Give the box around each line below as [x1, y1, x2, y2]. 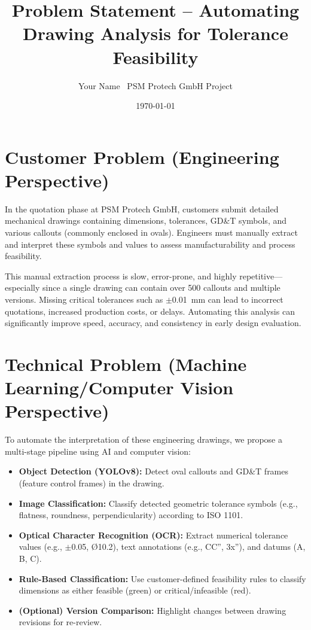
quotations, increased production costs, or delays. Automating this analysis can [5, 305, 295, 317]
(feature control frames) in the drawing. [19, 477, 164, 489]
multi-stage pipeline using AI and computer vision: [5, 445, 191, 457]
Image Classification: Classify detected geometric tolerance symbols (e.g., [19, 497, 298, 509]
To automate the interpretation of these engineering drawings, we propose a [5, 433, 282, 446]
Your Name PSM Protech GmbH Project [78, 79, 233, 92]
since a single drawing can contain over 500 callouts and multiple [42, 281, 280, 294]
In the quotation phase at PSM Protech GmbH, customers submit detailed [5, 202, 279, 215]
